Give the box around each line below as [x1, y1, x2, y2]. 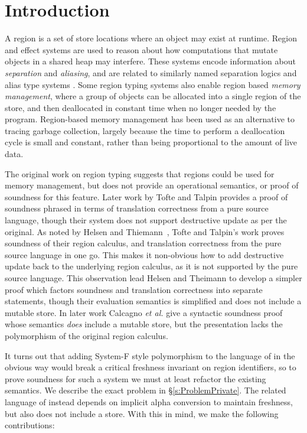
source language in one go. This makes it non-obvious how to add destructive [5, 248, 284, 261]
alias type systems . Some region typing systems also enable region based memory [5, 78, 301, 90]
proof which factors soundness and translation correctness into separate [5, 283, 263, 295]
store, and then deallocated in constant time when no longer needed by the [5, 101, 276, 113]
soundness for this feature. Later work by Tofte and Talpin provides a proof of [5, 190, 288, 203]
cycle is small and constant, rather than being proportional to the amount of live [5, 136, 298, 148]
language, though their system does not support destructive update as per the [5, 214, 287, 226]
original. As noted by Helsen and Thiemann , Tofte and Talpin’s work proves [5, 225, 285, 237]
